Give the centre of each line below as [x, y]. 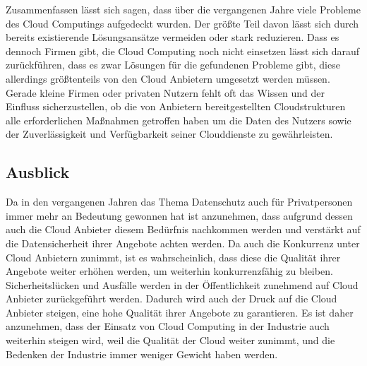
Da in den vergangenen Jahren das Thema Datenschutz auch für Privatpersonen [179, 202]
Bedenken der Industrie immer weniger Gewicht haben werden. [142, 354]
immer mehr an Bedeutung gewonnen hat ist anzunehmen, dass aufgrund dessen [179, 215]
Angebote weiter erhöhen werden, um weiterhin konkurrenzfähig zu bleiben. [169, 271]
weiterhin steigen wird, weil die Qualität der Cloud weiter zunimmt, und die [170, 340]
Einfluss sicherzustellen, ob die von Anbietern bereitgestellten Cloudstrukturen [176, 106]
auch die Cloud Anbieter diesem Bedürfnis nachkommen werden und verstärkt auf [183, 229]
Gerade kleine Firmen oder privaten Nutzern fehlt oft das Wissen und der [165, 92]
